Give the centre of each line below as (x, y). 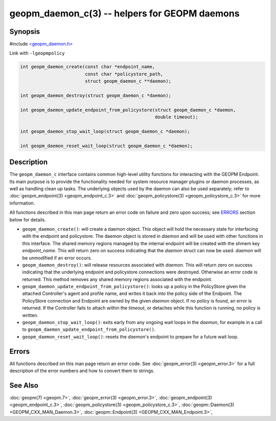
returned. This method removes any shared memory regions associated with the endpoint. (117, 279)
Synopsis (25, 32)
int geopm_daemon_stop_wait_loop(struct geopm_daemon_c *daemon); (105, 131)
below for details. (28, 219)
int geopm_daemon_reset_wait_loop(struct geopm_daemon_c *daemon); (107, 146)
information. (22, 203)
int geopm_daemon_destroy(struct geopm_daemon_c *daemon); (96, 96)
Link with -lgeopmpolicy (37, 53)
